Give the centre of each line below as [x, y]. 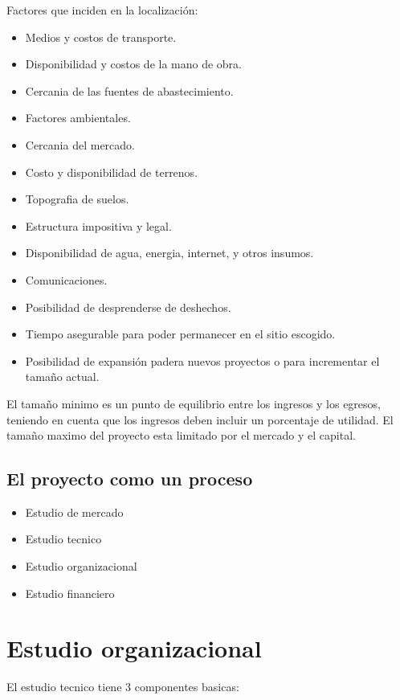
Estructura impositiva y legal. [98, 225]
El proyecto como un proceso [130, 479]
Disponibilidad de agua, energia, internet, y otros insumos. [169, 253]
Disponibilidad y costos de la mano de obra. [134, 64]
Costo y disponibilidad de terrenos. [112, 172]
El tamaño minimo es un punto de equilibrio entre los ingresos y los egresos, [194, 403]
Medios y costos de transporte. [101, 37]
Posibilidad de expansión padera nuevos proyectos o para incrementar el [202, 360]
